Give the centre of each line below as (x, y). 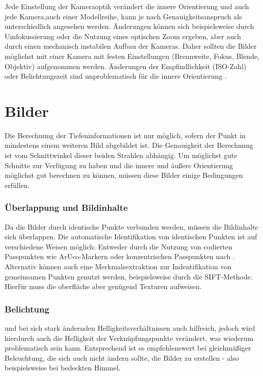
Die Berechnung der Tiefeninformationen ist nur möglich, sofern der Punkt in (125, 135)
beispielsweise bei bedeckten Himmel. (63, 368)
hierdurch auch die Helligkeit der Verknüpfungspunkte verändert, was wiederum (129, 338)
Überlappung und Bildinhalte (66, 208)
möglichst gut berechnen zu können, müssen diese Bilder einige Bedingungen (124, 175)
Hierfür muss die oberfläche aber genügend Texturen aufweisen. (103, 286)
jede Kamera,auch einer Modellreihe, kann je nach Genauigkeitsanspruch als (123, 16)
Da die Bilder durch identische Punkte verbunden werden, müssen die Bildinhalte (131, 226)
